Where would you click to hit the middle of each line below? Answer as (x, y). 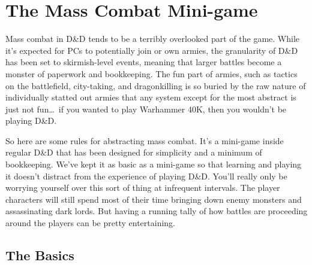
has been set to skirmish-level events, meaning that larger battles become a (144, 62)
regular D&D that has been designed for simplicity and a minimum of (134, 152)
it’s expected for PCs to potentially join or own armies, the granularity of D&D (152, 50)
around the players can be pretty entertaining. (90, 223)
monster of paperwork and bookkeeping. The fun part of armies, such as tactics (151, 73)
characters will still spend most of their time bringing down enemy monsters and (154, 199)
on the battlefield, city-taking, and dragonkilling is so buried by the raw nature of (156, 85)
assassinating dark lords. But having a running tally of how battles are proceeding (157, 211)
